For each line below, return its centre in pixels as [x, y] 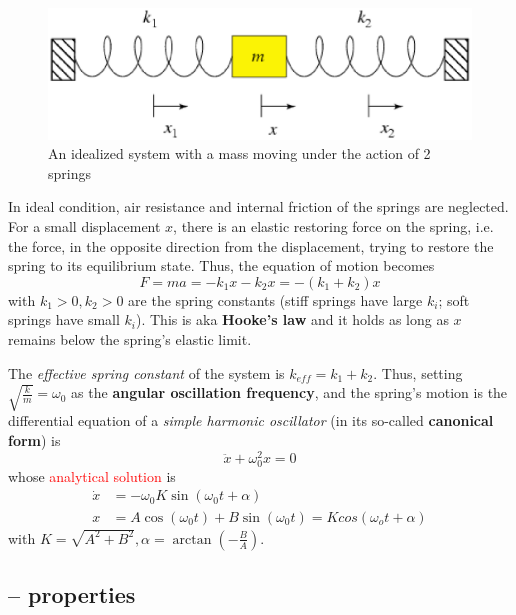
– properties [72, 594]
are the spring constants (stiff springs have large [275, 299]
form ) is [34, 440]
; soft [454, 299]
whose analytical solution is [92, 475]
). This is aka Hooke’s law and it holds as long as [292, 319]
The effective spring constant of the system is [146, 372]
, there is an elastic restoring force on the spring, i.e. [333, 226]
